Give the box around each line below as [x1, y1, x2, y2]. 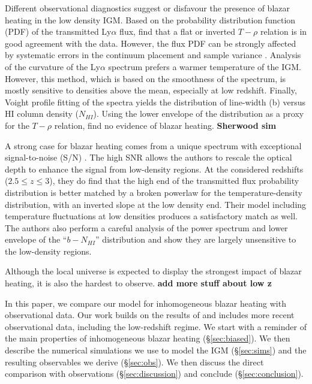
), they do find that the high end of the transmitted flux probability [49, 174, 299, 187]
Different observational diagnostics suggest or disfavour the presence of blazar [5, 2, 290, 14]
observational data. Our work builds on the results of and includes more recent [5, 309, 295, 321]
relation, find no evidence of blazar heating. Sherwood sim [54, 119, 277, 131]
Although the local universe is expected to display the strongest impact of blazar [5, 265, 302, 277]
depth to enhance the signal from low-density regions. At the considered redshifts [5, 162, 304, 175]
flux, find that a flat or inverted [119, 25, 236, 38]
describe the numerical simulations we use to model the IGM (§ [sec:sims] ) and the [5, 344, 307, 356]
